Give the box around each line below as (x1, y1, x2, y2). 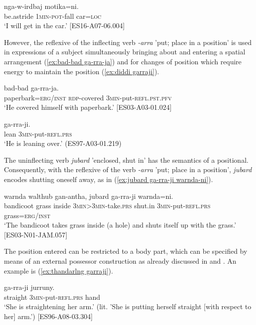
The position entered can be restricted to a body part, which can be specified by (4, 246, 248, 256)
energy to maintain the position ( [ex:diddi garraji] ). (4, 66, 159, 76)
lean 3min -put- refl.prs (4, 128, 72, 139)
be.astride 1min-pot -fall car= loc (4, 10, 102, 21)
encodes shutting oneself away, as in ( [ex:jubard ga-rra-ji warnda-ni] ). (4, 174, 213, 184)
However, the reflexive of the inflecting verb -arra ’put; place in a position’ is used (4, 37, 252, 47)
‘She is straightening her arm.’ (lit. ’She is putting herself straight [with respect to (4, 301, 252, 312)
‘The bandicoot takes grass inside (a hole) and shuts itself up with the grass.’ (4, 220, 236, 230)
